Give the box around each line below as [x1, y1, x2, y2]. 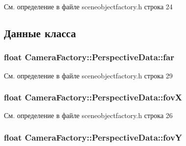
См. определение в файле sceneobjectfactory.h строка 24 [4, 1, 173, 11]
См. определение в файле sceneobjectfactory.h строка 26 [4, 110, 173, 121]
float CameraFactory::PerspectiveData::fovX [4, 91, 183, 103]
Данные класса [4, 25, 76, 40]
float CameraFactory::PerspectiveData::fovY [4, 131, 183, 143]
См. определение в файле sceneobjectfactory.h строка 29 [4, 70, 173, 80]
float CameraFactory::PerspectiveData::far [4, 51, 174, 63]
